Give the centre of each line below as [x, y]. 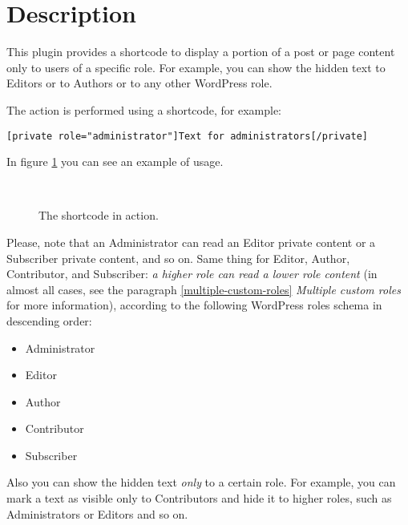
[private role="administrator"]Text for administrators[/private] [188, 136]
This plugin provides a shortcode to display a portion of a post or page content [201, 52]
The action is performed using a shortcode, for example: [144, 109]
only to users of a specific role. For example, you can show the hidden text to [196, 67]
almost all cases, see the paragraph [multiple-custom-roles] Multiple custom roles [204, 289]
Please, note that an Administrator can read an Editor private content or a [191, 242]
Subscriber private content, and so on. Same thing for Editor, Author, [178, 258]
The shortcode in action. [99, 215]
